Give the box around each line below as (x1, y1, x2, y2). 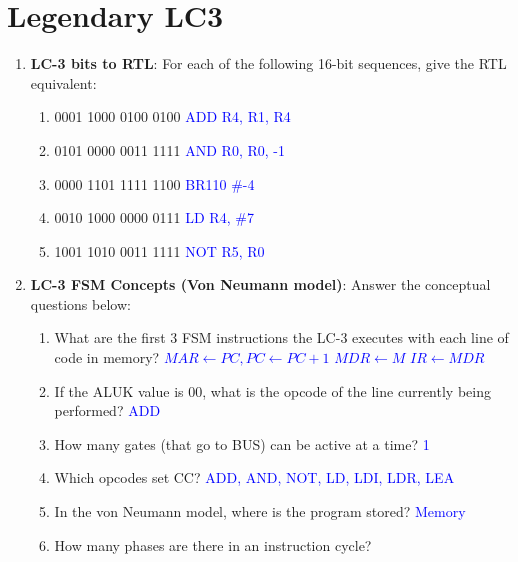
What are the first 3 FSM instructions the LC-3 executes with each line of (54, 327, 509, 348)
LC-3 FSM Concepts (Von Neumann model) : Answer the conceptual (30, 274, 491, 295)
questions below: (30, 293, 131, 314)
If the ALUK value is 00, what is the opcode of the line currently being (54, 380, 491, 401)
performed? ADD (54, 400, 161, 421)
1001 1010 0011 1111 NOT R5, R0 (54, 240, 265, 261)
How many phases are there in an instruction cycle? (54, 534, 372, 555)
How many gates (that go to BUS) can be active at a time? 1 (54, 433, 430, 454)
